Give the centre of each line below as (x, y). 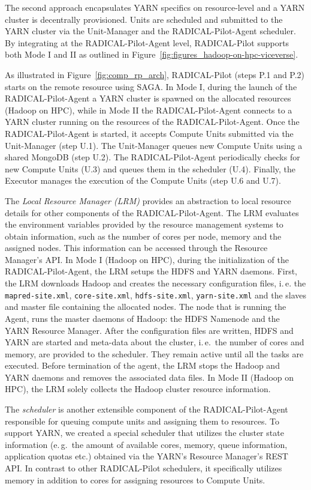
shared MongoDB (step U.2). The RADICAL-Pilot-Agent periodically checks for (153, 157)
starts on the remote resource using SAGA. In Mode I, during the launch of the (151, 86)
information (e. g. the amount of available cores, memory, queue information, (146, 444)
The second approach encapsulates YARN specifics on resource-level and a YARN (155, 7)
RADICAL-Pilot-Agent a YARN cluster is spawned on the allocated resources (148, 98)
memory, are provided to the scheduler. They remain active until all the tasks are (154, 353)
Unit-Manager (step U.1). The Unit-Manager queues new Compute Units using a (154, 145)
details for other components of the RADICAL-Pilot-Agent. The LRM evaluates (152, 212)
